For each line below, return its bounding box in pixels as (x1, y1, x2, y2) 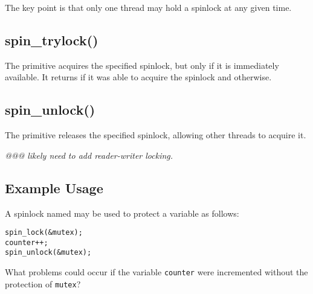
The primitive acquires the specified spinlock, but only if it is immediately (5, 59, 279, 71)
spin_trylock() (5, 30, 98, 49)
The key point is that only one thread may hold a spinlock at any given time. (5, 1, 292, 13)
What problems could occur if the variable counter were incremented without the (5, 266, 308, 278)
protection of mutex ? (5, 277, 81, 290)
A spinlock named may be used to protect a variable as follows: (5, 206, 239, 219)
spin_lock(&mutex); (5, 228, 83, 237)
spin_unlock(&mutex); (5, 248, 92, 257)
